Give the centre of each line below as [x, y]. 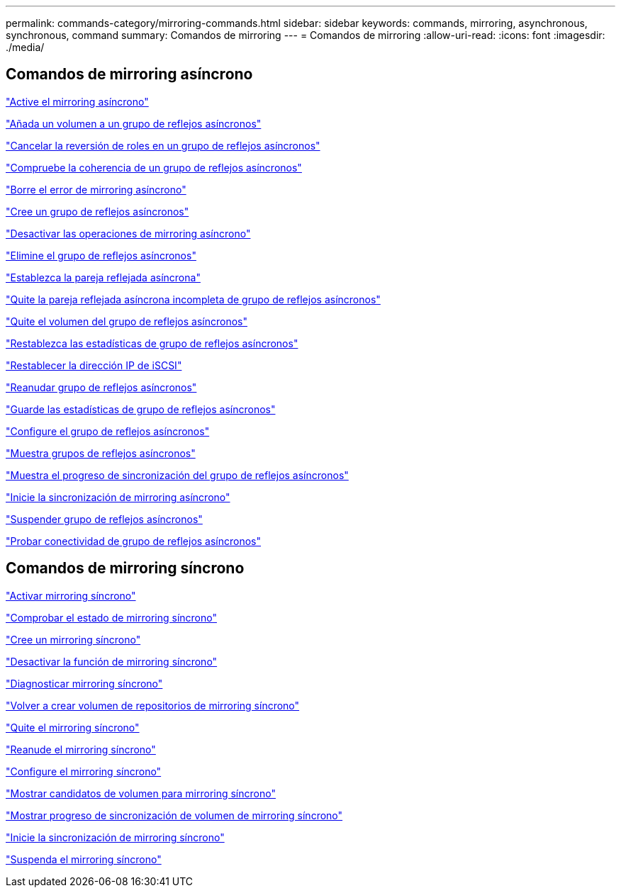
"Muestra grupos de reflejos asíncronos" [101, 453]
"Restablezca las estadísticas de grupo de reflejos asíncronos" [152, 343]
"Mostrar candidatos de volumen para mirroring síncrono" [141, 793]
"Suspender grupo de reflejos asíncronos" [104, 519]
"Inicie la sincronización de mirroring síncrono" [115, 837]
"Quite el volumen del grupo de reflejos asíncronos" [127, 321]
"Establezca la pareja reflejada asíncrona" [103, 277]
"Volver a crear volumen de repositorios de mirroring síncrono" [153, 705]
